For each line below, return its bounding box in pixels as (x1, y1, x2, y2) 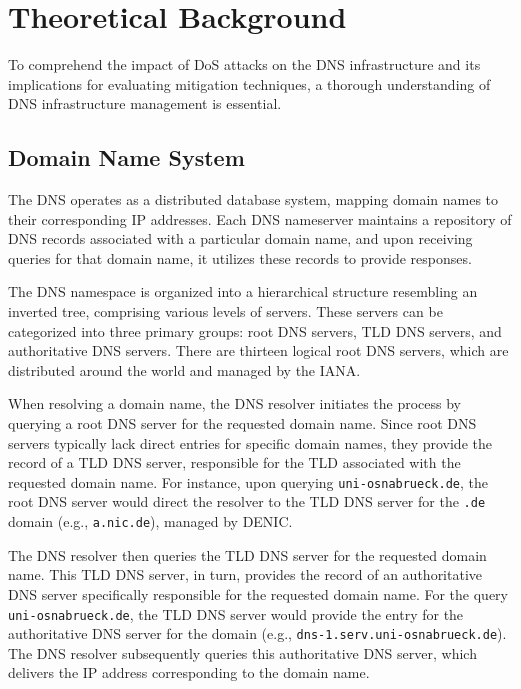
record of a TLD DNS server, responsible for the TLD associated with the (8, 452, 461, 473)
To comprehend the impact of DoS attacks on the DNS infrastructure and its (8, 54, 481, 75)
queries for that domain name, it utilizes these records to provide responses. (8, 247, 472, 268)
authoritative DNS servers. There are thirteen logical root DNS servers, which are (8, 340, 509, 361)
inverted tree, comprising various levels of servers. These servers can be (8, 301, 443, 322)
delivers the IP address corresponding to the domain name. (8, 662, 370, 683)
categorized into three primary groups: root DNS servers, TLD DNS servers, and (8, 320, 502, 341)
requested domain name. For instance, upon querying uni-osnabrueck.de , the (8, 471, 488, 492)
